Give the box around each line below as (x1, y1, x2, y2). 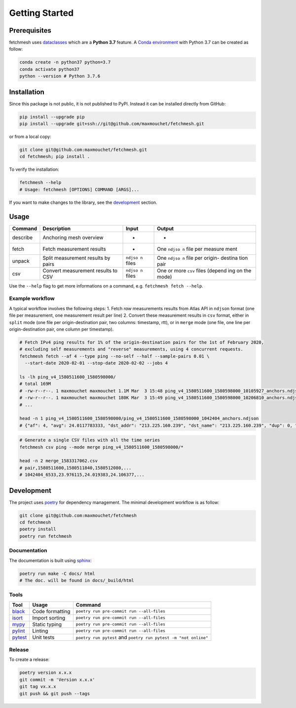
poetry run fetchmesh (19, 533, 72, 539)
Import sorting (32, 614, 66, 621)
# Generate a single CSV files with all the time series (19, 437, 160, 443)
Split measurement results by (42, 254, 111, 261)
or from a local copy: (9, 134, 51, 140)
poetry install (19, 526, 56, 532)
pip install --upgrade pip (19, 114, 85, 120)
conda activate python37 (19, 66, 80, 72)
